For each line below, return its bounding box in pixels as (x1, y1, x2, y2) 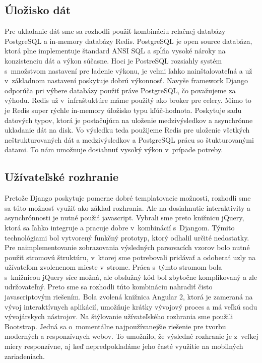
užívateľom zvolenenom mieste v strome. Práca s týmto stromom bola (5, 262, 222, 272)
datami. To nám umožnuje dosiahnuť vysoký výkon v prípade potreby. (5, 144, 223, 155)
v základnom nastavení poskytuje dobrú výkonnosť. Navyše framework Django (5, 75, 248, 86)
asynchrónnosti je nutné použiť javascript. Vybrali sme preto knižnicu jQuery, (5, 212, 244, 223)
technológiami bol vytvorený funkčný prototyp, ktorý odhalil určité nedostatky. (5, 232, 249, 243)
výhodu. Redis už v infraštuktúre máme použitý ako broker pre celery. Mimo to (5, 95, 251, 105)
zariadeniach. (5, 350, 45, 361)
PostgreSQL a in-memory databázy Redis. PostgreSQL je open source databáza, (5, 35, 252, 46)
